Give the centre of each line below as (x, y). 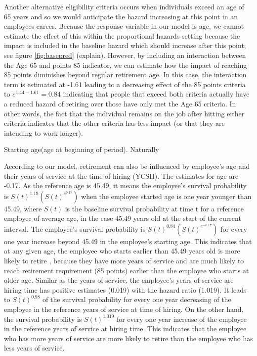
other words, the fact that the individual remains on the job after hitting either (124, 113)
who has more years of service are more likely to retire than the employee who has (128, 338)
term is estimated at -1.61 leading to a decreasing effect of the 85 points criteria (125, 84)
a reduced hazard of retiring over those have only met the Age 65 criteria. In (120, 103)
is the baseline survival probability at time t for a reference (154, 208)
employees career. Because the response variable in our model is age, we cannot (124, 26)
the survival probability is (43, 319)
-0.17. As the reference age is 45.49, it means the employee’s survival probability (125, 185)
